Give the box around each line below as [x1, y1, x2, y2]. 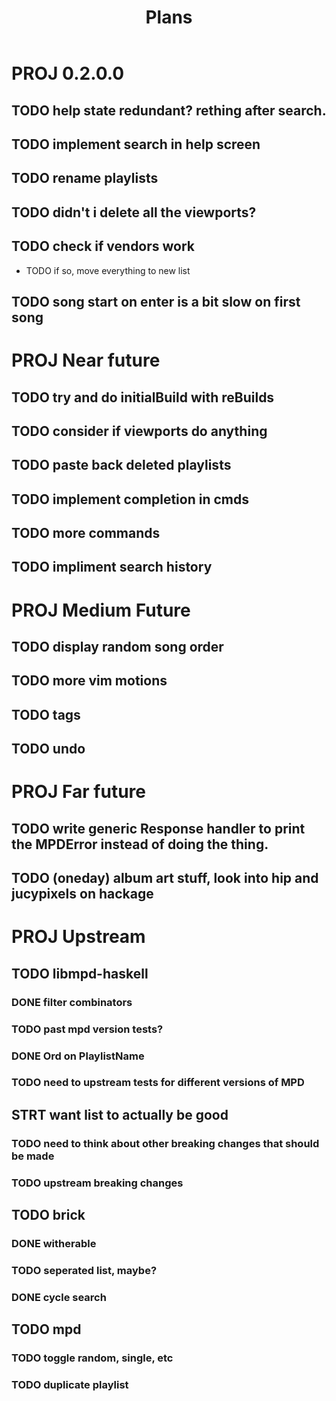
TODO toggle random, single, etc [11, 1351, 174, 1365]
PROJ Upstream [11, 926, 146, 948]
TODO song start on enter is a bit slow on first [11, 293, 301, 310]
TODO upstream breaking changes [11, 1176, 184, 1190]
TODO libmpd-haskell [11, 965, 149, 982]
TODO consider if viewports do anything [11, 422, 268, 440]
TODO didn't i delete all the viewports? [11, 204, 257, 221]
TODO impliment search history [11, 559, 213, 576]
